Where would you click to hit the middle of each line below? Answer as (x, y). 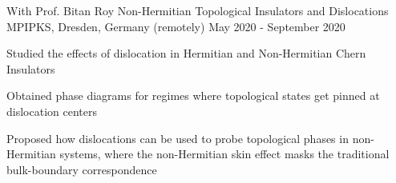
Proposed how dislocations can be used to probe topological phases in (178, 138)
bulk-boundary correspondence (82, 169)
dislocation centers (52, 111)
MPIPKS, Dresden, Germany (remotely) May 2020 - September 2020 (176, 26)
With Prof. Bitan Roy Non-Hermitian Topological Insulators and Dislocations (198, 10)
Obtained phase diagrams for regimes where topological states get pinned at (193, 95)
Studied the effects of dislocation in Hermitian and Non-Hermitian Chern (186, 53)
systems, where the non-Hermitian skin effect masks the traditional (224, 154)
